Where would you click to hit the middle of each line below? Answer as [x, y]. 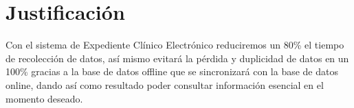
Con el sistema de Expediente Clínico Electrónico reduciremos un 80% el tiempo [175, 45]
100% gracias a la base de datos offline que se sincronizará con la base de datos [172, 71]
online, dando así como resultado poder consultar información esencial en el [165, 84]
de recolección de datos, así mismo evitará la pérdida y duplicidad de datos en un [177, 58]
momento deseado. [44, 98]
